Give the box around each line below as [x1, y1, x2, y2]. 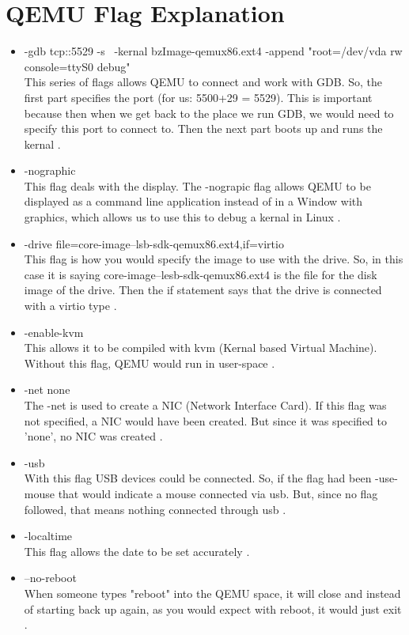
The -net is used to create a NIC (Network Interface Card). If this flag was [24, 397, 387, 413]
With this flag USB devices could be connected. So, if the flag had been [24, 470, 372, 486]
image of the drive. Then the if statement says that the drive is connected [24, 282, 382, 298]
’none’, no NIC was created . [24, 428, 163, 444]
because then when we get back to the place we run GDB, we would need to [24, 104, 394, 121]
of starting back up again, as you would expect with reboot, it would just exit [24, 600, 402, 617]
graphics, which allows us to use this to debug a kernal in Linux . [24, 209, 341, 225]
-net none [24, 381, 70, 398]
